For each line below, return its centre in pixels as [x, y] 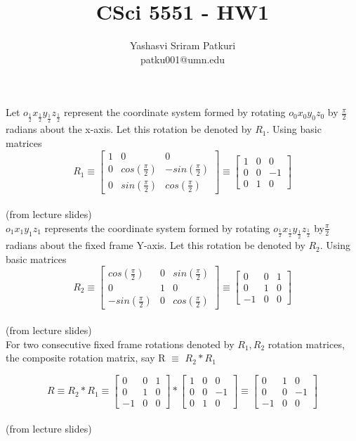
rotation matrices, [306, 344]
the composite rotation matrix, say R [86, 358]
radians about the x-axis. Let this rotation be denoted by [129, 129]
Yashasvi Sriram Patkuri [183, 45]
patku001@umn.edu [183, 59]
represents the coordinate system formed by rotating [157, 228]
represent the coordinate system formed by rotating [175, 112]
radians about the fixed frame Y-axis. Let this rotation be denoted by [156, 245]
